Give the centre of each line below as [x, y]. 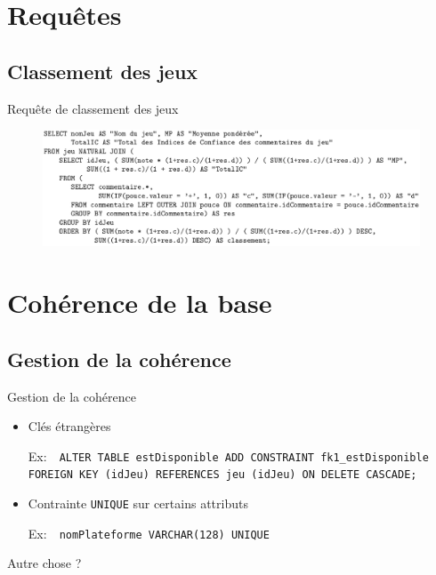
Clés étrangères [69, 426]
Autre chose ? [44, 563]
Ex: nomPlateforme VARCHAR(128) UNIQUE [149, 533]
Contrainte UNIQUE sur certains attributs [138, 503]
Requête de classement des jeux [93, 108]
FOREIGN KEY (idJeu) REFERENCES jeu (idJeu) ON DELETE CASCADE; [222, 475]
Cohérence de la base [140, 303]
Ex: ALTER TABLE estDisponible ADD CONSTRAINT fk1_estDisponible [228, 455]
